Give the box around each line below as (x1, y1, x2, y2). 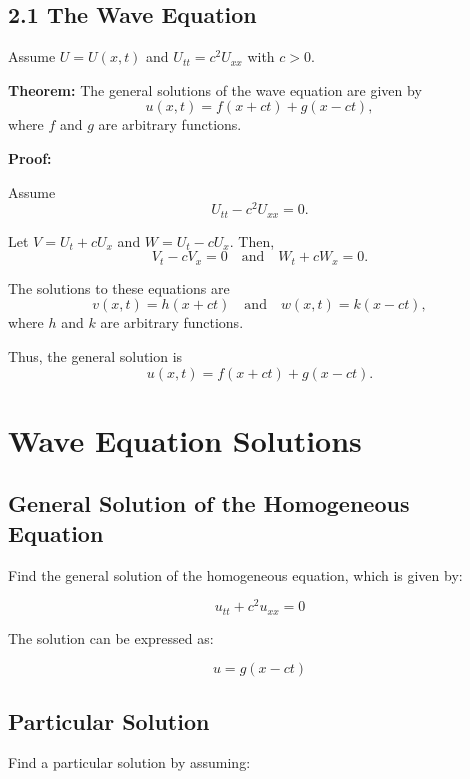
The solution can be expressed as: (8, 627, 214, 648)
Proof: (8, 147, 52, 168)
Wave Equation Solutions (8, 419, 362, 460)
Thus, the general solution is (8, 345, 183, 366)
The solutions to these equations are (8, 277, 230, 298)
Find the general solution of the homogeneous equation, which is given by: (8, 564, 463, 585)
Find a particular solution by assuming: (8, 752, 251, 773)
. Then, (229, 230, 275, 251)
